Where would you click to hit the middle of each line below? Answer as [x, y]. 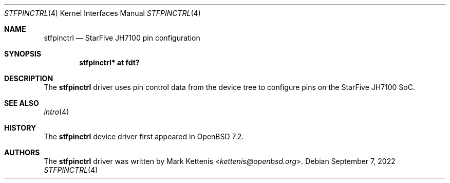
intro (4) [57, 112]
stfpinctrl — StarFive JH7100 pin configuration [122, 38]
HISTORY [20, 128]
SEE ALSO [22, 103]
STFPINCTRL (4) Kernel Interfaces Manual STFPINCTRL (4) [102, 13]
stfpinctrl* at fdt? [109, 62]
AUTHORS [22, 152]
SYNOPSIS [23, 54]
